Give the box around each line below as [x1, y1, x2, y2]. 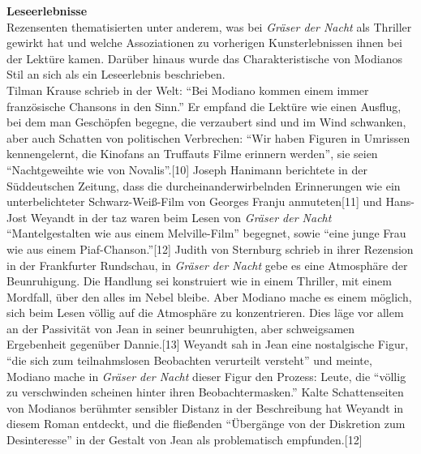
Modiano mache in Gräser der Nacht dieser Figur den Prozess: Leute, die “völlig [6, 367, 406, 384]
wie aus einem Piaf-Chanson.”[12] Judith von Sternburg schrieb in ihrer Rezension [6, 240, 414, 257]
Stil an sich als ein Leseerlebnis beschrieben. [6, 66, 226, 83]
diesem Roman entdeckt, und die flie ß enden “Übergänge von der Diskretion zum [6, 415, 406, 432]
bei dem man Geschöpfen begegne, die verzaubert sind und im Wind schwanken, [6, 113, 406, 131]
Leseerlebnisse [6, 2, 88, 19]
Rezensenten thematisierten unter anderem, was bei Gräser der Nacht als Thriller [6, 18, 412, 35]
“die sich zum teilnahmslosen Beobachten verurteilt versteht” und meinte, [6, 352, 372, 369]
